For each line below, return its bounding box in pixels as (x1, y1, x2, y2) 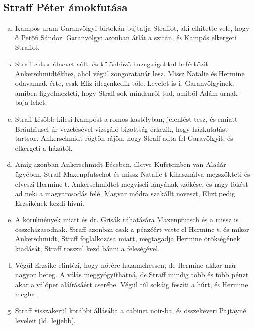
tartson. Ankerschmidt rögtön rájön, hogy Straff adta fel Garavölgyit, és (15, 133, 233, 143)
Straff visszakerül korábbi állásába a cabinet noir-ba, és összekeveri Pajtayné (15, 305, 246, 316)
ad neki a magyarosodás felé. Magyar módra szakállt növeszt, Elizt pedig (15, 188, 236, 198)
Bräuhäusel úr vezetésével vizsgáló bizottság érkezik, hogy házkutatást (15, 123, 228, 133)
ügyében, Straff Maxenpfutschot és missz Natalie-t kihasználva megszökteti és (15, 168, 250, 179)
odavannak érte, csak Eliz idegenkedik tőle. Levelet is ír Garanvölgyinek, (15, 78, 234, 88)
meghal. (15, 289, 39, 299)
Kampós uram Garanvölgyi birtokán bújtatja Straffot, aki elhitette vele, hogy (15, 23, 250, 33)
